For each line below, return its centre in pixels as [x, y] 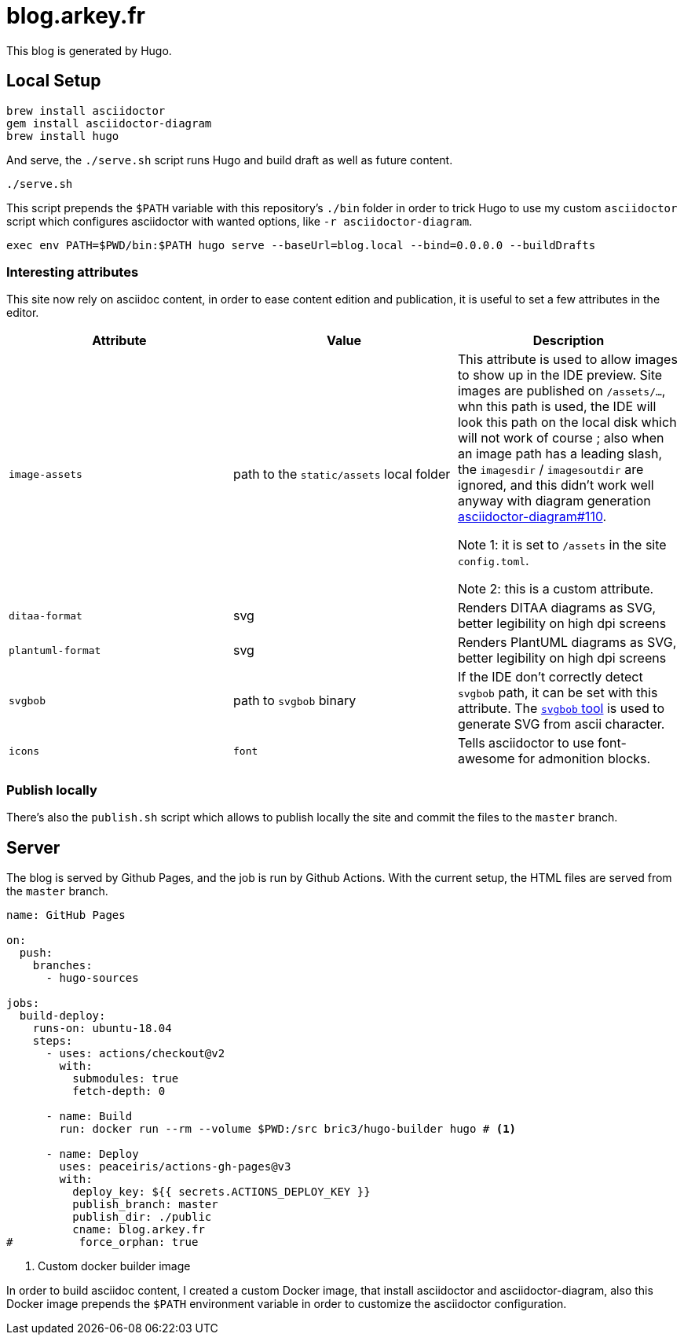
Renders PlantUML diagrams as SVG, [567, 643]
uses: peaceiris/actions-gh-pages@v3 [175, 1166]
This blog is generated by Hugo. [89, 50]
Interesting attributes [73, 272]
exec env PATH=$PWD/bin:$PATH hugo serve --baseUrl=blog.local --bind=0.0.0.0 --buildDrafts [301, 245]
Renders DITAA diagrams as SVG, [557, 608]
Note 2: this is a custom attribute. [556, 589]
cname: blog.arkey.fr [139, 1229]
